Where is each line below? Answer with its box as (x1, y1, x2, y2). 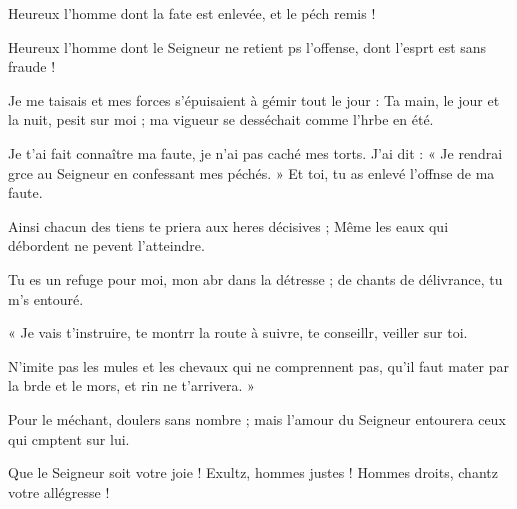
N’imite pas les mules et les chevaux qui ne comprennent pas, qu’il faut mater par (8, 355, 509, 376)
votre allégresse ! (8, 481, 110, 502)
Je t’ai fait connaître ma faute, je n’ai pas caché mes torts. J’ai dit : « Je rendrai (8, 142, 503, 163)
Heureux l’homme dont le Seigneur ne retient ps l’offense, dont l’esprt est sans (8, 36, 487, 57)
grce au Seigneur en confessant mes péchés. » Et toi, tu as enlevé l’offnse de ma (8, 162, 495, 183)
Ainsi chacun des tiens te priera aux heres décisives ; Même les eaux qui (8, 215, 449, 236)
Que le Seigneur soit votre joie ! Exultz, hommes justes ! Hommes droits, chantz (8, 462, 498, 483)
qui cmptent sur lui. (8, 428, 130, 449)
